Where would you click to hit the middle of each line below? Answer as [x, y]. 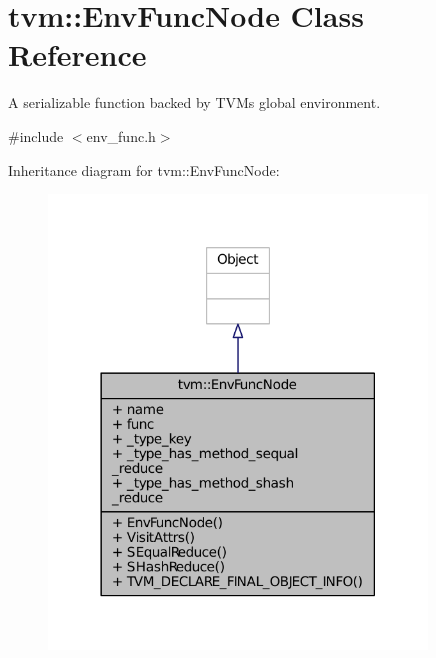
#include [36, 135]
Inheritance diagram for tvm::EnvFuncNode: [144, 169]
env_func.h [121, 135]
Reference [77, 54]
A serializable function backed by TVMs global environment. [194, 102]
